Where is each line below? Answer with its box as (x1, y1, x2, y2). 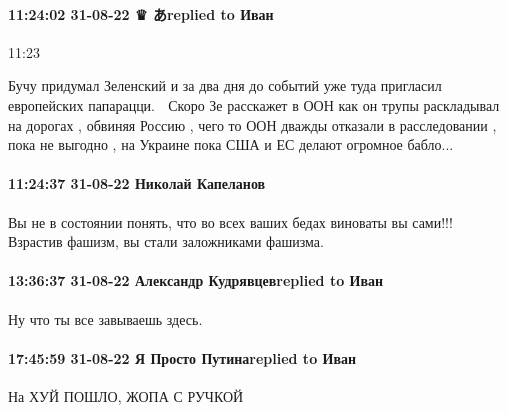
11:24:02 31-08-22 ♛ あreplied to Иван (8, 3, 274, 24)
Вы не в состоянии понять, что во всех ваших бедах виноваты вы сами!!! (8, 211, 453, 232)
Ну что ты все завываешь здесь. (8, 308, 203, 329)
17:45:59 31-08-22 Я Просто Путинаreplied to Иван (8, 347, 357, 368)
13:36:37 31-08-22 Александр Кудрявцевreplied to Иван (8, 270, 384, 291)
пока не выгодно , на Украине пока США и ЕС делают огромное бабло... (8, 134, 454, 155)
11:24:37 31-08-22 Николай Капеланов (8, 173, 266, 194)
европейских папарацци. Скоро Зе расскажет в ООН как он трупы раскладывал (8, 94, 500, 115)
